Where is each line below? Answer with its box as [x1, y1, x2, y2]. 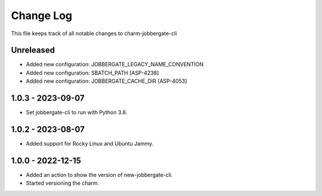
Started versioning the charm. [26, 179, 100, 187]
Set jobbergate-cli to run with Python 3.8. [26, 109, 128, 116]
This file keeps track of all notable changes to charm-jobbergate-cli [11, 30, 177, 37]
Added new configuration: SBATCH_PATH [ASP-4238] [26, 69, 159, 76]
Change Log [11, 9, 73, 22]
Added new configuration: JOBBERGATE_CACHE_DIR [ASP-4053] [26, 77, 187, 85]
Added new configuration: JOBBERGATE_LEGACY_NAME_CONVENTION [26, 61, 204, 68]
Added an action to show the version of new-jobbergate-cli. [26, 171, 173, 178]
